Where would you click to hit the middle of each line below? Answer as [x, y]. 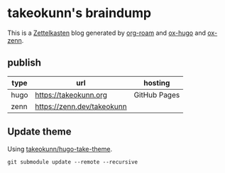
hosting [157, 83]
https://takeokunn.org [71, 95]
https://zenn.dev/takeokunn [81, 106]
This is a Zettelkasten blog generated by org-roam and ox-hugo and [107, 33]
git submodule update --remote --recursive [73, 162]
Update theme [40, 132]
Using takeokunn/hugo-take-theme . [60, 149]
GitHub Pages [157, 95]
